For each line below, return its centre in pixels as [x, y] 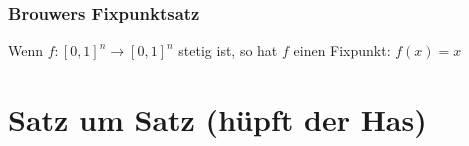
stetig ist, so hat [228, 50]
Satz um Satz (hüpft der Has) [217, 119]
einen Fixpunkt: [342, 50]
